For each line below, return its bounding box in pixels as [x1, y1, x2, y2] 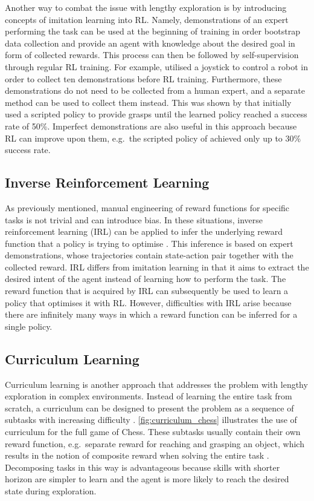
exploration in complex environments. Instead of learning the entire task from [5, 390, 292, 402]
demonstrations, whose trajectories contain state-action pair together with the [5, 249, 293, 261]
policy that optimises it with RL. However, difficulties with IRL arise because [5, 296, 292, 309]
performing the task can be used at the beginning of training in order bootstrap [5, 25, 300, 38]
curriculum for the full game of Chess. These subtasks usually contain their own [5, 425, 301, 438]
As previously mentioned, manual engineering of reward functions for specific [5, 201, 290, 214]
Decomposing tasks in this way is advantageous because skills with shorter [5, 460, 280, 473]
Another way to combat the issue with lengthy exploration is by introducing [5, 1, 287, 13]
